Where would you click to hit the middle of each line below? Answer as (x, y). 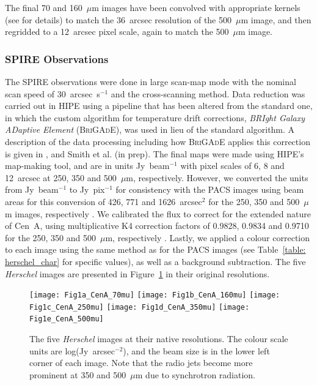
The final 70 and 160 (44, 7)
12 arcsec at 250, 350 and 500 (61, 177)
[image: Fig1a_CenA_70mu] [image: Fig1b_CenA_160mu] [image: (155, 295)
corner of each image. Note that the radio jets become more (141, 363)
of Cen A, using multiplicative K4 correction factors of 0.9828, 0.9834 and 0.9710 (157, 226)
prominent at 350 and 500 (78, 374)
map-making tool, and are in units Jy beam (87, 166)
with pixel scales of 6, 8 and (232, 166)
